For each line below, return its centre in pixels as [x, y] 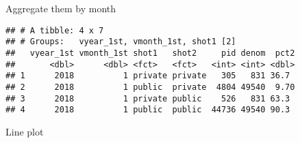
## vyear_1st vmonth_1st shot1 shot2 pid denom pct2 [150, 53]
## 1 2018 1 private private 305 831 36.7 [148, 76]
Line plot [25, 131]
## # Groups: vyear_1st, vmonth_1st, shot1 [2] [121, 42]
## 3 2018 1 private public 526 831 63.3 [148, 98]
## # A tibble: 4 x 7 [55, 30]
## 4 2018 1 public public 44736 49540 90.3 [148, 110]
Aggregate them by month [61, 8]
